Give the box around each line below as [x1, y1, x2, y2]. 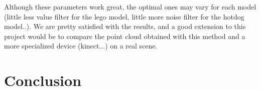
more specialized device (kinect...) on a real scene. [4, 40, 158, 51]
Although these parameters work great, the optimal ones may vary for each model [4, 1, 256, 11]
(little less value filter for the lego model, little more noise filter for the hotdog [4, 11, 244, 21]
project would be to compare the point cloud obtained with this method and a [4, 30, 245, 41]
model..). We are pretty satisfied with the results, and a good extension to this [4, 21, 246, 31]
